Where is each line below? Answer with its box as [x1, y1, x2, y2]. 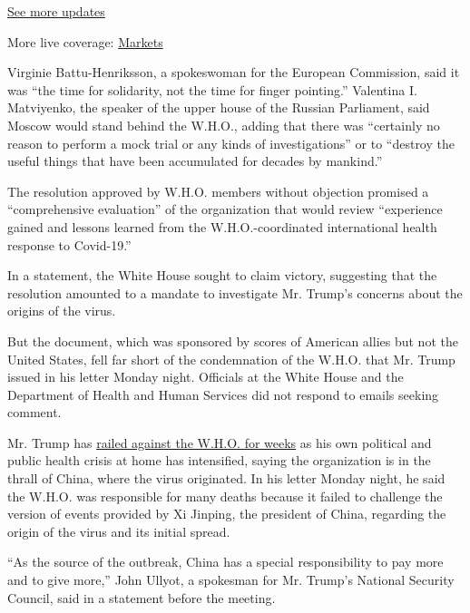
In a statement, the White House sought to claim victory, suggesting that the [7, 266, 437, 285]
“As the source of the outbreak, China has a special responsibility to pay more [7, 552, 444, 571]
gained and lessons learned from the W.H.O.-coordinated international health [7, 217, 437, 236]
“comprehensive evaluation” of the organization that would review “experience [7, 199, 443, 219]
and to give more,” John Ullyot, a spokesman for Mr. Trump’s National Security [7, 570, 455, 589]
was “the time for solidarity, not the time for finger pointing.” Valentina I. [7, 80, 417, 99]
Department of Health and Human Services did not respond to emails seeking [7, 384, 439, 404]
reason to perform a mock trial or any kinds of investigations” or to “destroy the [7, 133, 455, 152]
